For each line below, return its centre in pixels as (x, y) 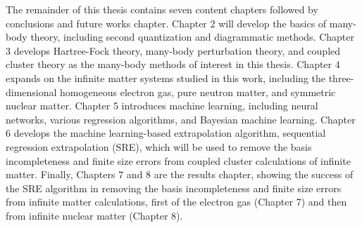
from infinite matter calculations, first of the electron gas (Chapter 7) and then (176, 202)
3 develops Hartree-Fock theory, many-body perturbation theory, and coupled (173, 50)
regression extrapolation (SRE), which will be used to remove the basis (159, 146)
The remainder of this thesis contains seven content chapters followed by (162, 9)
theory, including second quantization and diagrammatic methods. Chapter (193, 37)
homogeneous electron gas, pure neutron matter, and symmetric (198, 92)
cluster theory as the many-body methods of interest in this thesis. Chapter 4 (173, 64)
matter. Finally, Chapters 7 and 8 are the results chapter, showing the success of (180, 174)
